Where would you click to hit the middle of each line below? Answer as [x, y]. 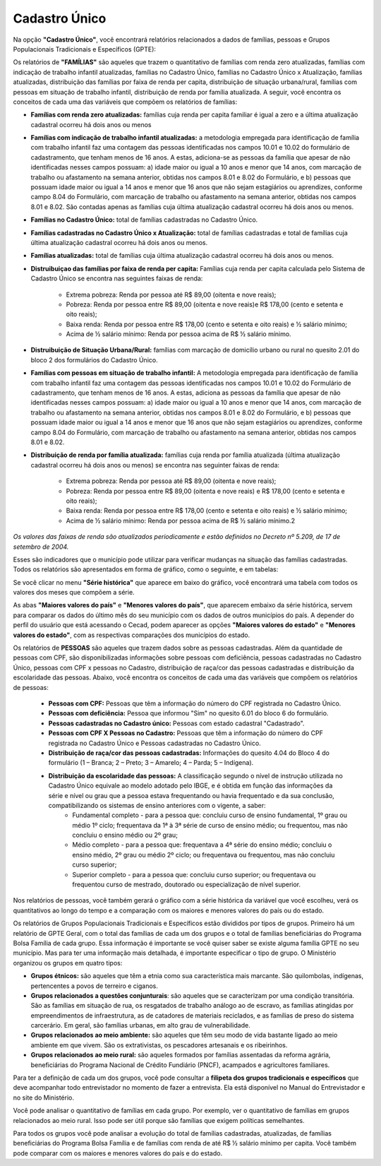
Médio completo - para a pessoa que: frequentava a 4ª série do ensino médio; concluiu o [202, 845]
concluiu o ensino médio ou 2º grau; [125, 835]
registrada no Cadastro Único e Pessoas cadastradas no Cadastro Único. [155, 743]
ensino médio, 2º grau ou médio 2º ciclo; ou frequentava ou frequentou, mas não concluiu [204, 855]
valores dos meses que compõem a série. [74, 593]
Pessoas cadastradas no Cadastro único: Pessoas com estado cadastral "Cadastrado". [176, 723]
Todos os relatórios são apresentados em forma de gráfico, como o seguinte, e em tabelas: [146, 569]
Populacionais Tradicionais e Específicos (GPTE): [85, 49]
